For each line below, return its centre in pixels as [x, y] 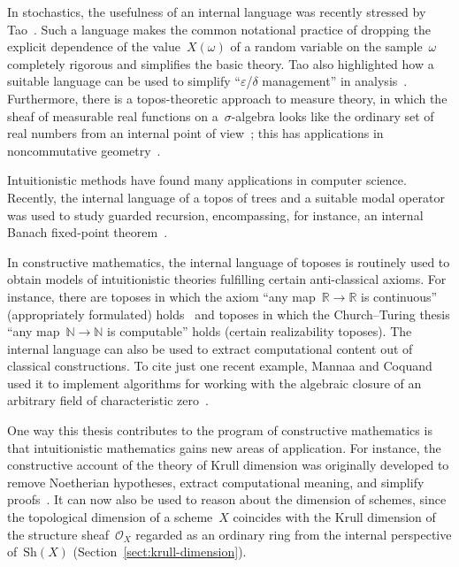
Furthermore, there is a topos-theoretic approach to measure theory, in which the [227, 98]
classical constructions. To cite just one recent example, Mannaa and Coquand [220, 366]
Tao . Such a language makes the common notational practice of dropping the [219, 29]
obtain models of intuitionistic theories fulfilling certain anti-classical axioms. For [227, 279]
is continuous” [399, 296]
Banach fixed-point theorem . [88, 232]
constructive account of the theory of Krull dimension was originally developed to [228, 465]
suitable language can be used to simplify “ [124, 81]
